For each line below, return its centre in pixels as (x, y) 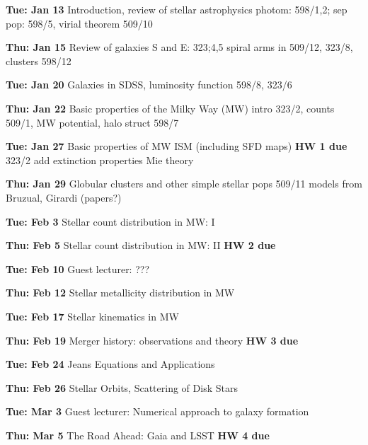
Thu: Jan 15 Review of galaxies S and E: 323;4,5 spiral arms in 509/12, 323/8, (179, 47)
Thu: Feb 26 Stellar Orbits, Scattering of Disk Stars (122, 387)
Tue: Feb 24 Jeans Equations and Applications (110, 364)
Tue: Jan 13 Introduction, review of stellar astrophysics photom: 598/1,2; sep (177, 9)
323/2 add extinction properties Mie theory (100, 160)
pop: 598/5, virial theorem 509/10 (79, 23)
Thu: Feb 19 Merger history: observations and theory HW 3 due (152, 340)
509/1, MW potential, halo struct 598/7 (92, 122)
